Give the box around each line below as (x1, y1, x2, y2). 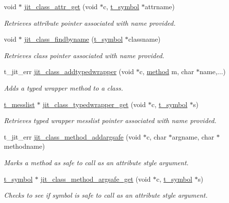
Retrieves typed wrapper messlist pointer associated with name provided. (4, 115, 216, 125)
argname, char (172, 131, 214, 141)
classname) (128, 34, 161, 44)
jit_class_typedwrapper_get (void (42, 99, 146, 109)
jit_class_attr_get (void (24, 1, 98, 11)
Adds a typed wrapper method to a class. (4, 82, 123, 93)
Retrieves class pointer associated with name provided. (4, 50, 164, 60)
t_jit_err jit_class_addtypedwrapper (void (4, 66, 134, 77)
